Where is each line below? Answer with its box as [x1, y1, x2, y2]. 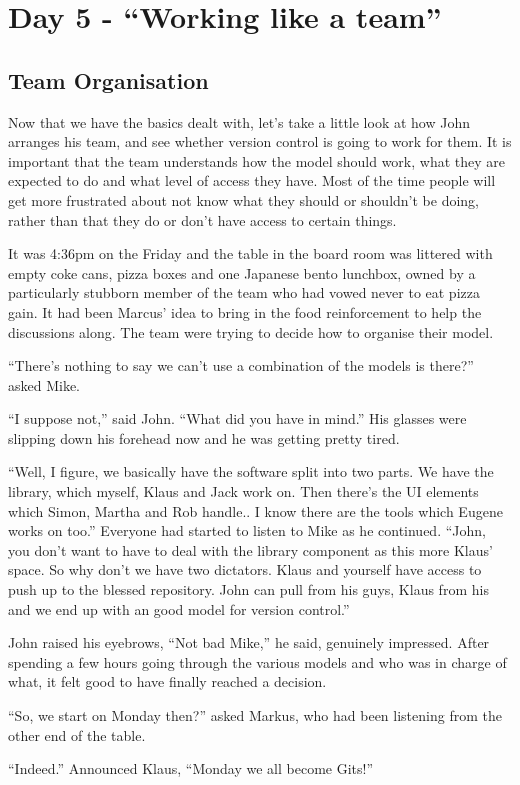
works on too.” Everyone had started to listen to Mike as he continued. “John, [8, 520, 486, 541]
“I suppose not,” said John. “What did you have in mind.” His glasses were [8, 408, 467, 429]
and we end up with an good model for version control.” [8, 598, 350, 619]
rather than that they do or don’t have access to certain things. [8, 209, 397, 230]
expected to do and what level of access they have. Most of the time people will [8, 170, 496, 191]
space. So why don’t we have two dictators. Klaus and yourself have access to [8, 559, 482, 580]
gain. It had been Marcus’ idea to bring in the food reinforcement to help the [8, 301, 482, 322]
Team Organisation [8, 64, 209, 95]
